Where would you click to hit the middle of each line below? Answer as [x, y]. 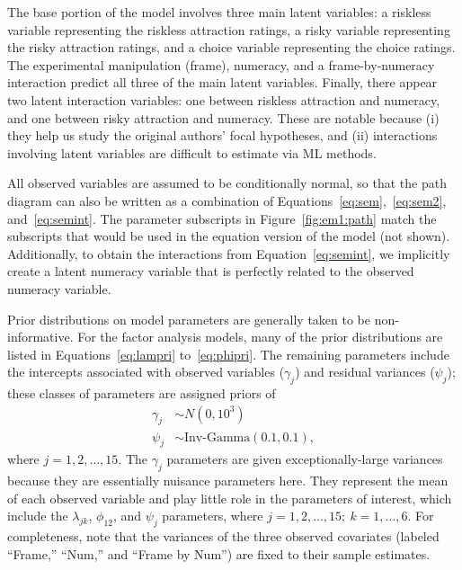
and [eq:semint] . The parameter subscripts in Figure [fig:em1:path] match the [222, 218]
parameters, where [213, 516]
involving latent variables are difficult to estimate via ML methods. [192, 152]
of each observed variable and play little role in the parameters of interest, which [230, 498]
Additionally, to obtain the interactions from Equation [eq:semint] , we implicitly [229, 253]
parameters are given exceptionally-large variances [305, 459]
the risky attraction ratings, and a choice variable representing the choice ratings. [231, 47]
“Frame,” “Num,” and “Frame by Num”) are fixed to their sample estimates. [219, 553]
